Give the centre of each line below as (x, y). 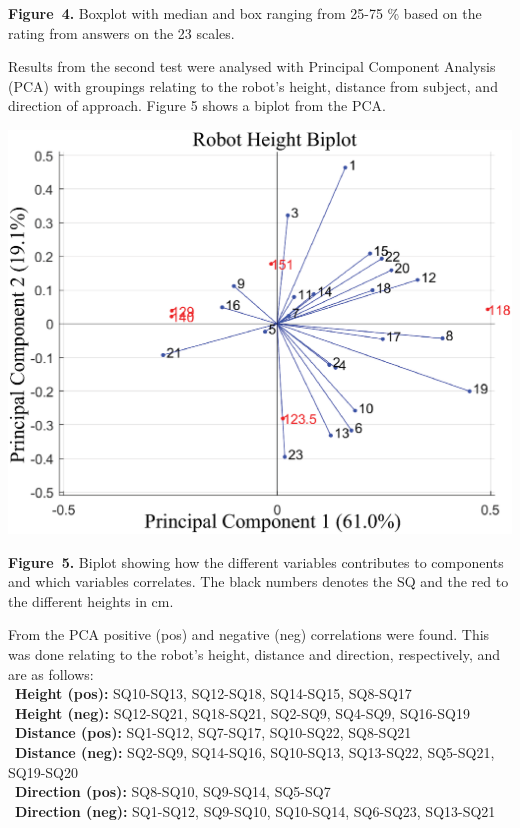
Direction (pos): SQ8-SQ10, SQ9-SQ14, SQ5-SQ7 (173, 791)
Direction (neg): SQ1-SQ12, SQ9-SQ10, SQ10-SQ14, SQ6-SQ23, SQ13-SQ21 (255, 810)
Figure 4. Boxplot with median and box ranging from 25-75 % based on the (245, 13)
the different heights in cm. (91, 600)
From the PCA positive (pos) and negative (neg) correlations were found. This (249, 634)
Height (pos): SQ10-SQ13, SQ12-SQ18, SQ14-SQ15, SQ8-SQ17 (213, 693)
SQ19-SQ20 (43, 771)
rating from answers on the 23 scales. (121, 32)
